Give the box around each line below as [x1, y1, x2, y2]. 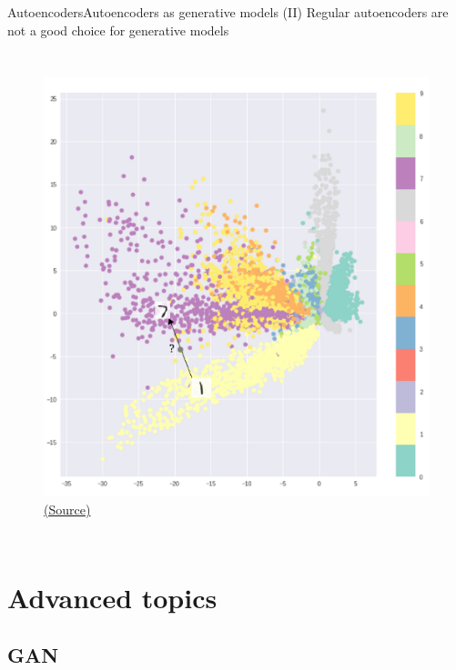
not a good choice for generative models [7, 20, 229, 39]
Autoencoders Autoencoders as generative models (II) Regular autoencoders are [7, 3, 449, 21]
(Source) [44, 500, 91, 519]
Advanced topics [7, 578, 218, 615]
